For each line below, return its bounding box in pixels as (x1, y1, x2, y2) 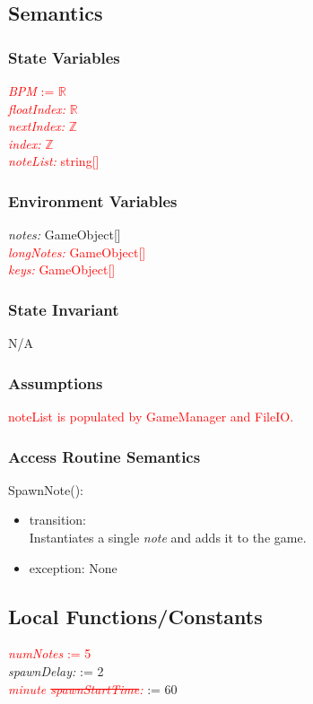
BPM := (8, 82, 55, 100)
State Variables (8, 46, 120, 68)
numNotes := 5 (8, 644, 91, 663)
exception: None (29, 558, 117, 577)
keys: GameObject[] (8, 260, 116, 279)
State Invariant (8, 298, 119, 320)
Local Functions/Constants (8, 602, 263, 630)
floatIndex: (8, 99, 66, 117)
